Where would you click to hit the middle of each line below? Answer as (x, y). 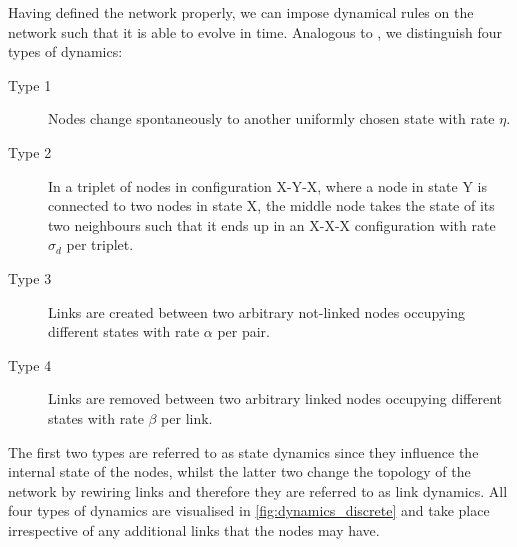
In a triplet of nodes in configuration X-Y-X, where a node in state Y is (268, 185)
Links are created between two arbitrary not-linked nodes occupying (257, 311)
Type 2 (30, 151)
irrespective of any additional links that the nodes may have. (194, 529)
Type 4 (30, 364)
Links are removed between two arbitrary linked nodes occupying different (275, 398)
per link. (187, 417)
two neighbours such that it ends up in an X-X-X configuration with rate (272, 224)
